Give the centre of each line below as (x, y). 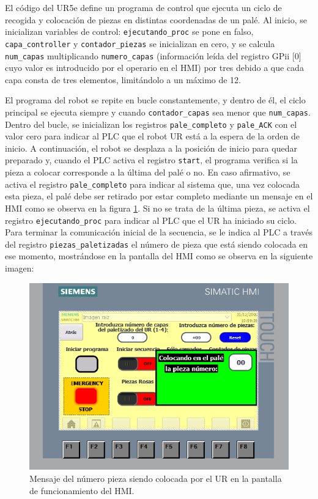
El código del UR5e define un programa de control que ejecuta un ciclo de (143, 7)
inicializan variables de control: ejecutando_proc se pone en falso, (129, 31)
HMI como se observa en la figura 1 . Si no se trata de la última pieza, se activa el (157, 208)
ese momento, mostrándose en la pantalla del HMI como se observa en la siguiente (159, 256)
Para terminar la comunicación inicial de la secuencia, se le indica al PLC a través (159, 232)
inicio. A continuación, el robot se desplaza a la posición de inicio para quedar (151, 148)
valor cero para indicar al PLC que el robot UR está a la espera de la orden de (153, 136)
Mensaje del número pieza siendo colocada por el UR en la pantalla (156, 478)
